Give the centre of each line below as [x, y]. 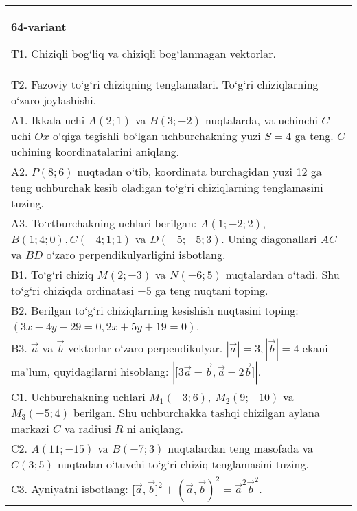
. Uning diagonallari [269, 239]
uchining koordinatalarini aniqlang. [95, 151]
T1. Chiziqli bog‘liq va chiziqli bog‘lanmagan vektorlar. [143, 53]
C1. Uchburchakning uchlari [78, 397]
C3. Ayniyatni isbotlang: [70, 489]
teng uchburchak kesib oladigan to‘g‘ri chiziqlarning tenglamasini [167, 187]
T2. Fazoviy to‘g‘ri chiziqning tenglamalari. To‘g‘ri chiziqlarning [165, 84]
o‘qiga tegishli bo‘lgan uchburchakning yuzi [157, 136]
